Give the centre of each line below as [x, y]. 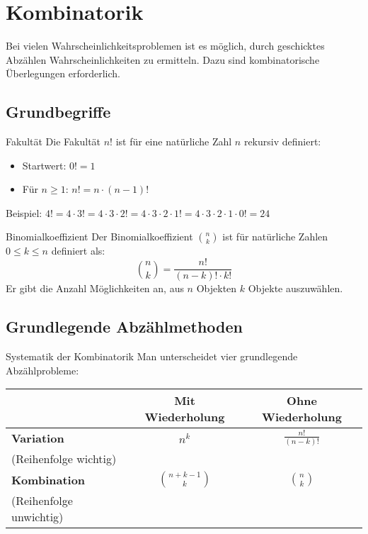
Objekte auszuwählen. [295, 288]
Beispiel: [24, 212]
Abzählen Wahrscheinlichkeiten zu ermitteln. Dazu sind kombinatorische [163, 59]
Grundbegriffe [58, 112]
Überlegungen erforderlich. [63, 73]
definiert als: [78, 251]
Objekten [217, 288]
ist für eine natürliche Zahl [174, 141]
